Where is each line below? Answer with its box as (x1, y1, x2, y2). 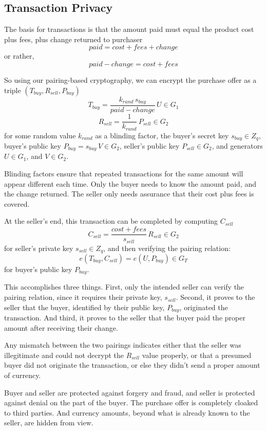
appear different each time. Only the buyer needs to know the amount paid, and (4, 178, 256, 189)
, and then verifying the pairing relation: (103, 242, 231, 253)
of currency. (4, 370, 41, 381)
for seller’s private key (4, 242, 73, 253)
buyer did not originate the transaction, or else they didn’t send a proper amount (4, 360, 260, 370)
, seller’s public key (119, 140, 180, 151)
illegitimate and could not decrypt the (4, 349, 124, 360)
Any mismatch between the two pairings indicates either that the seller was (4, 339, 241, 350)
